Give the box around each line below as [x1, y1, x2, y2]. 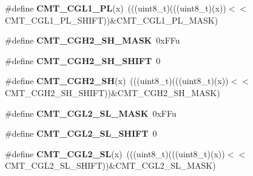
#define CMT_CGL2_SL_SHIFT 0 [5, 127, 157, 140]
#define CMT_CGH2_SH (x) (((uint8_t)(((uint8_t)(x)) [5, 74, 229, 87]
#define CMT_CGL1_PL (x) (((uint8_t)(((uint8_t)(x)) [5, 2, 226, 14]
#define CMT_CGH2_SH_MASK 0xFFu [5, 34, 180, 47]
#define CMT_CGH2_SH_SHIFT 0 [5, 54, 161, 67]
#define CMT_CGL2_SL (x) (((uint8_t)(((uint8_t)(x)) [5, 147, 225, 160]
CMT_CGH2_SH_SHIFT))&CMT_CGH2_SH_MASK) [5, 86, 220, 99]
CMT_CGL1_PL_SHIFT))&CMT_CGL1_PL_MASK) [5, 13, 218, 26]
